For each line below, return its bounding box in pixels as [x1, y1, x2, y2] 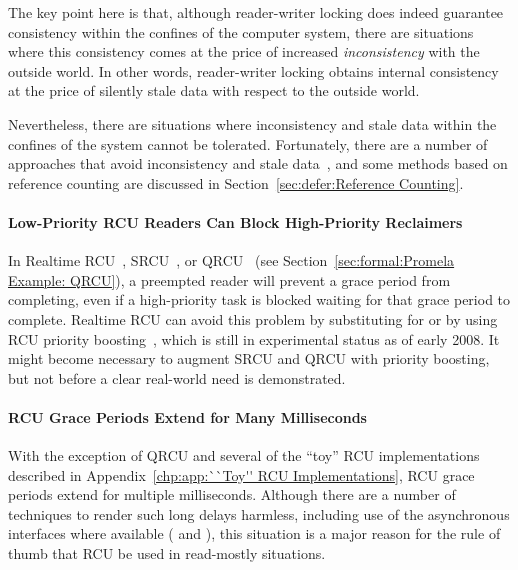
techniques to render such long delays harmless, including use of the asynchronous [8, 503, 510, 524]
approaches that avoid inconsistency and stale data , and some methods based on [8, 153, 508, 174]
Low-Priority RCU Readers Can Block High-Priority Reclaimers [8, 211, 463, 232]
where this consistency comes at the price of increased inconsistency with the [8, 41, 480, 62]
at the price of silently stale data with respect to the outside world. [8, 80, 420, 101]
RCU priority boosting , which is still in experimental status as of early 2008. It [8, 328, 500, 349]
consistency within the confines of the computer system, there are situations [8, 21, 474, 42]
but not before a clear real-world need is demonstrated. [8, 367, 346, 388]
